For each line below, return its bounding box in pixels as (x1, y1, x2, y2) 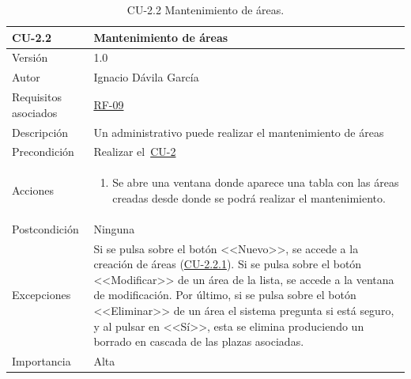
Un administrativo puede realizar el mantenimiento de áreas (93, 123, 384, 140)
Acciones (12, 182, 54, 199)
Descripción (12, 123, 69, 140)
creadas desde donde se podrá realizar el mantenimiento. (112, 189, 386, 206)
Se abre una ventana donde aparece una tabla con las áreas (112, 174, 399, 191)
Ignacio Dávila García (93, 69, 199, 85)
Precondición (12, 143, 74, 160)
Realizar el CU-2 (93, 143, 176, 160)
